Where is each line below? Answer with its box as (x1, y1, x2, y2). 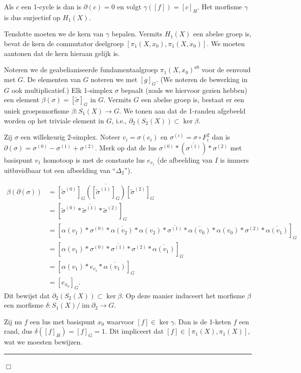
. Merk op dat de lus (95, 142, 157, 152)
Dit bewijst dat (4, 290, 50, 300)
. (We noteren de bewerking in (156, 74, 248, 84)
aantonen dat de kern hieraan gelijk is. (4, 48, 120, 58)
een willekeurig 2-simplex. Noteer (21, 132, 120, 142)
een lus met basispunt (30, 316, 95, 326)
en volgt (117, 1, 142, 11)
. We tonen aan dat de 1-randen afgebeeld (119, 105, 246, 115)
